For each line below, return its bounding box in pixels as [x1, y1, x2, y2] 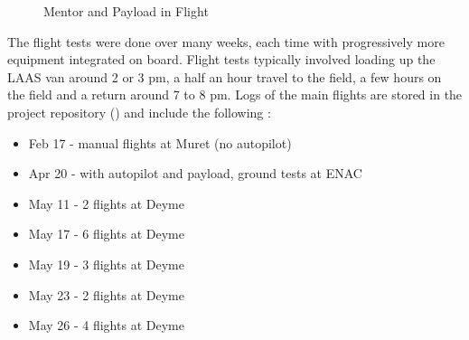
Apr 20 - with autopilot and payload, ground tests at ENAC [28, 164, 362, 183]
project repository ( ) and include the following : [7, 102, 271, 121]
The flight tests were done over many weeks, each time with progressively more [7, 32, 445, 51]
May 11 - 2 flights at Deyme [28, 194, 184, 212]
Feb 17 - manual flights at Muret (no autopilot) [28, 133, 292, 152]
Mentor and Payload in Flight [43, 2, 209, 20]
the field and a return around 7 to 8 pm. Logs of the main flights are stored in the [7, 85, 463, 104]
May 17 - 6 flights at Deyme [28, 224, 184, 243]
